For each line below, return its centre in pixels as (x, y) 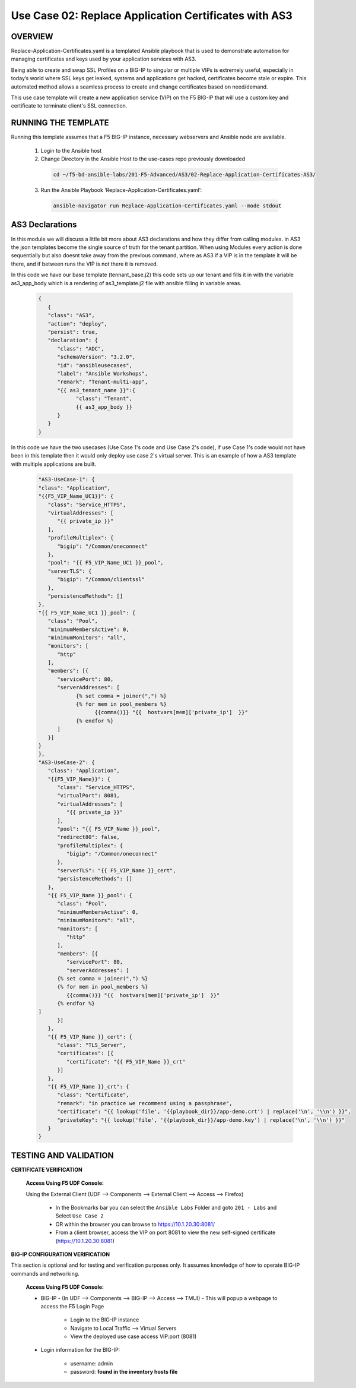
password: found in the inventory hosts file (124, 1372)
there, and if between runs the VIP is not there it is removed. (85, 264)
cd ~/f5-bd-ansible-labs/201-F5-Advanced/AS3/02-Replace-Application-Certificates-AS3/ (185, 175)
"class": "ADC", (81, 348)
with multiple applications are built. (54, 464)
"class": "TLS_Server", (92, 1045)
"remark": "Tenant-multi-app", (103, 382)
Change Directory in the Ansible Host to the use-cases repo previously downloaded (143, 159)
